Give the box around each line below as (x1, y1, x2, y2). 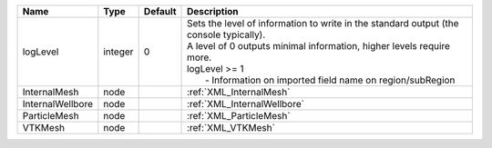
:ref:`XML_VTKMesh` (187, 122, 275, 133)
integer (103, 45, 134, 58)
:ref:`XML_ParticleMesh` (187, 110, 291, 122)
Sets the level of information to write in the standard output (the (187, 17, 459, 29)
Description (187, 5, 239, 17)
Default (143, 5, 177, 17)
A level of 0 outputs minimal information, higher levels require (187, 40, 451, 52)
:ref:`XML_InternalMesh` (187, 86, 291, 98)
